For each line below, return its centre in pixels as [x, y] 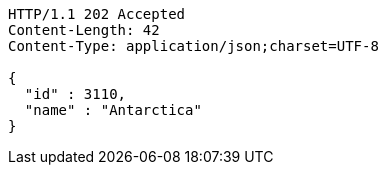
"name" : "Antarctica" [113, 110]
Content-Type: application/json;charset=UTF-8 [193, 46]
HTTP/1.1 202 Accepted [97, 14]
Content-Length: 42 [84, 30]
